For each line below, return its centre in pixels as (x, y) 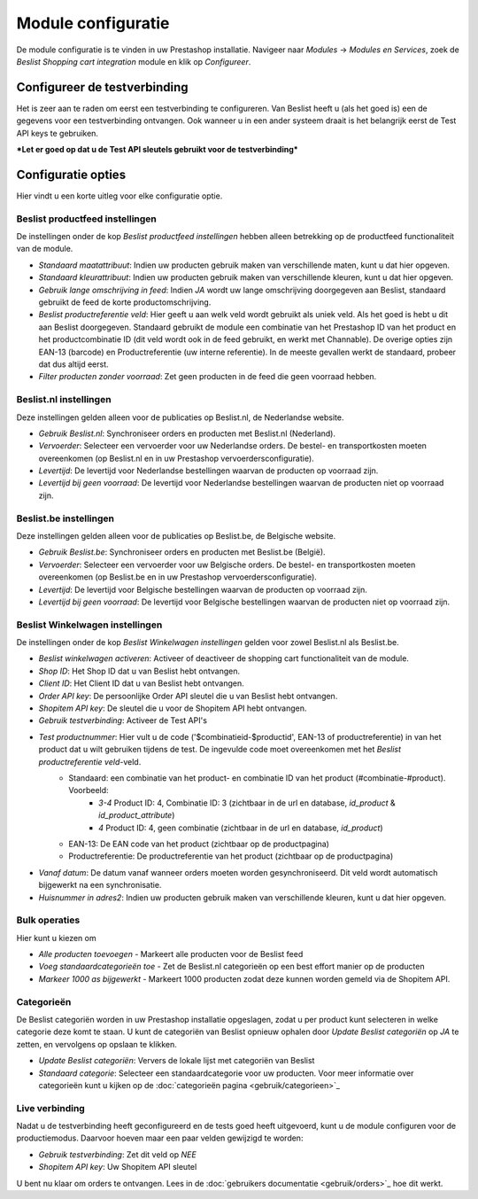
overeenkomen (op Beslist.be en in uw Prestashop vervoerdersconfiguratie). (178, 577)
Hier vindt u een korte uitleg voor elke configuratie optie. (119, 196)
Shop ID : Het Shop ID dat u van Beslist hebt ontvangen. (139, 671)
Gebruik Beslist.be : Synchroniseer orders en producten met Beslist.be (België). (182, 552)
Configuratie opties (71, 174)
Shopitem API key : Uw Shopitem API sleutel (118, 1167)
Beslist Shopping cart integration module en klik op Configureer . (134, 61)
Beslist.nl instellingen (64, 400)
